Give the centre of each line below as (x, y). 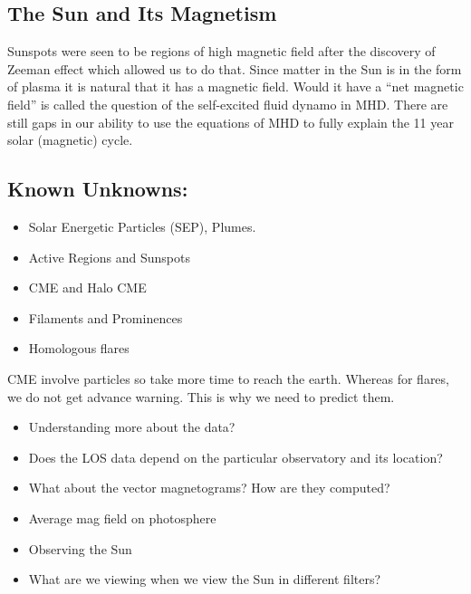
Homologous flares (79, 348)
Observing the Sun (80, 548)
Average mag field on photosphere (122, 517)
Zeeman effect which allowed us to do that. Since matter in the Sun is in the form (235, 68)
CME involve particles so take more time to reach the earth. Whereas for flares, (228, 378)
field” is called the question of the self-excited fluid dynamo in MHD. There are (228, 104)
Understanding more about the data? (132, 427)
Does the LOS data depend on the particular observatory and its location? (235, 457)
